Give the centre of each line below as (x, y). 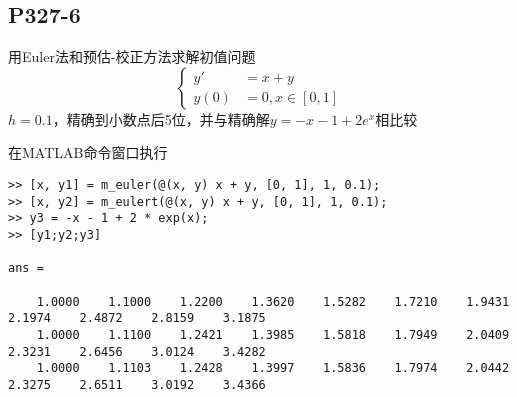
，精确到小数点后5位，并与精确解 (161, 118)
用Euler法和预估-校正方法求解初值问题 (132, 56)
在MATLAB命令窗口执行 (88, 152)
